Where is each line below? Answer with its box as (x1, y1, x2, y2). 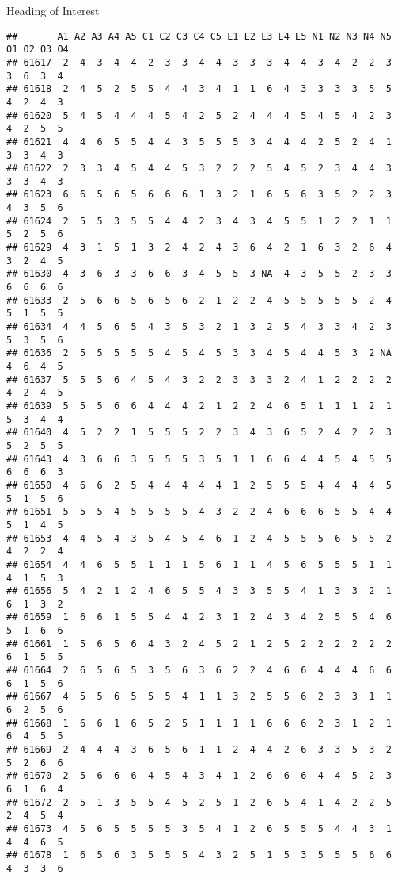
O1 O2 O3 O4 (6, 44, 69, 56)
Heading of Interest (6, 2, 100, 18)
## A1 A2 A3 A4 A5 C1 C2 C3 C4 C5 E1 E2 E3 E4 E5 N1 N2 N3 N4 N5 (6, 30, 392, 42)
